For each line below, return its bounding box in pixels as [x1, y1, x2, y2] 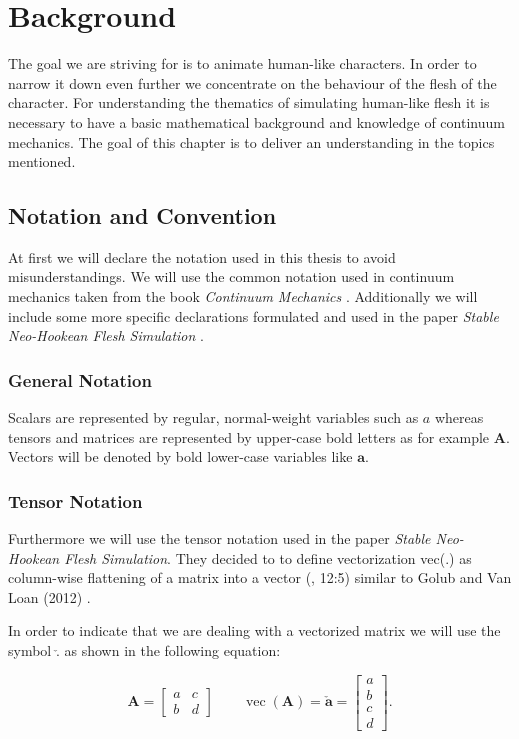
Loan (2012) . [8, 586, 91, 607]
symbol [8, 640, 52, 661]
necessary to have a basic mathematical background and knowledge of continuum [8, 111, 505, 132]
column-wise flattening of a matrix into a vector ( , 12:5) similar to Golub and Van [8, 567, 512, 588]
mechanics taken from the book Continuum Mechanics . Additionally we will [8, 286, 478, 307]
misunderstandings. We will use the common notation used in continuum [8, 266, 455, 287]
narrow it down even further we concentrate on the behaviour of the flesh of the [8, 72, 497, 93]
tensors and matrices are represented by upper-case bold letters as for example [8, 426, 490, 447]
